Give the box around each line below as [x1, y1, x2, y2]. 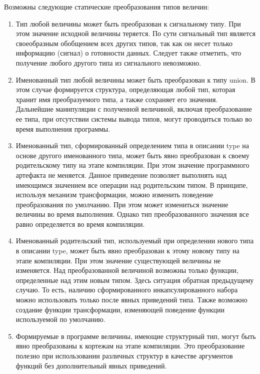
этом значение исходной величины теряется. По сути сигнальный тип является [15, 28, 255, 39]
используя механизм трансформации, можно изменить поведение [15, 189, 213, 200]
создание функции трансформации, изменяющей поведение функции [15, 304, 225, 314]
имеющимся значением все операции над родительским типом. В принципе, [15, 179, 248, 190]
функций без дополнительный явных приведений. [15, 360, 167, 370]
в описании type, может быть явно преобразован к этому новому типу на [15, 245, 239, 256]
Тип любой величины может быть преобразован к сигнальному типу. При [15, 18, 241, 29]
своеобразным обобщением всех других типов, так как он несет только [15, 38, 232, 48]
